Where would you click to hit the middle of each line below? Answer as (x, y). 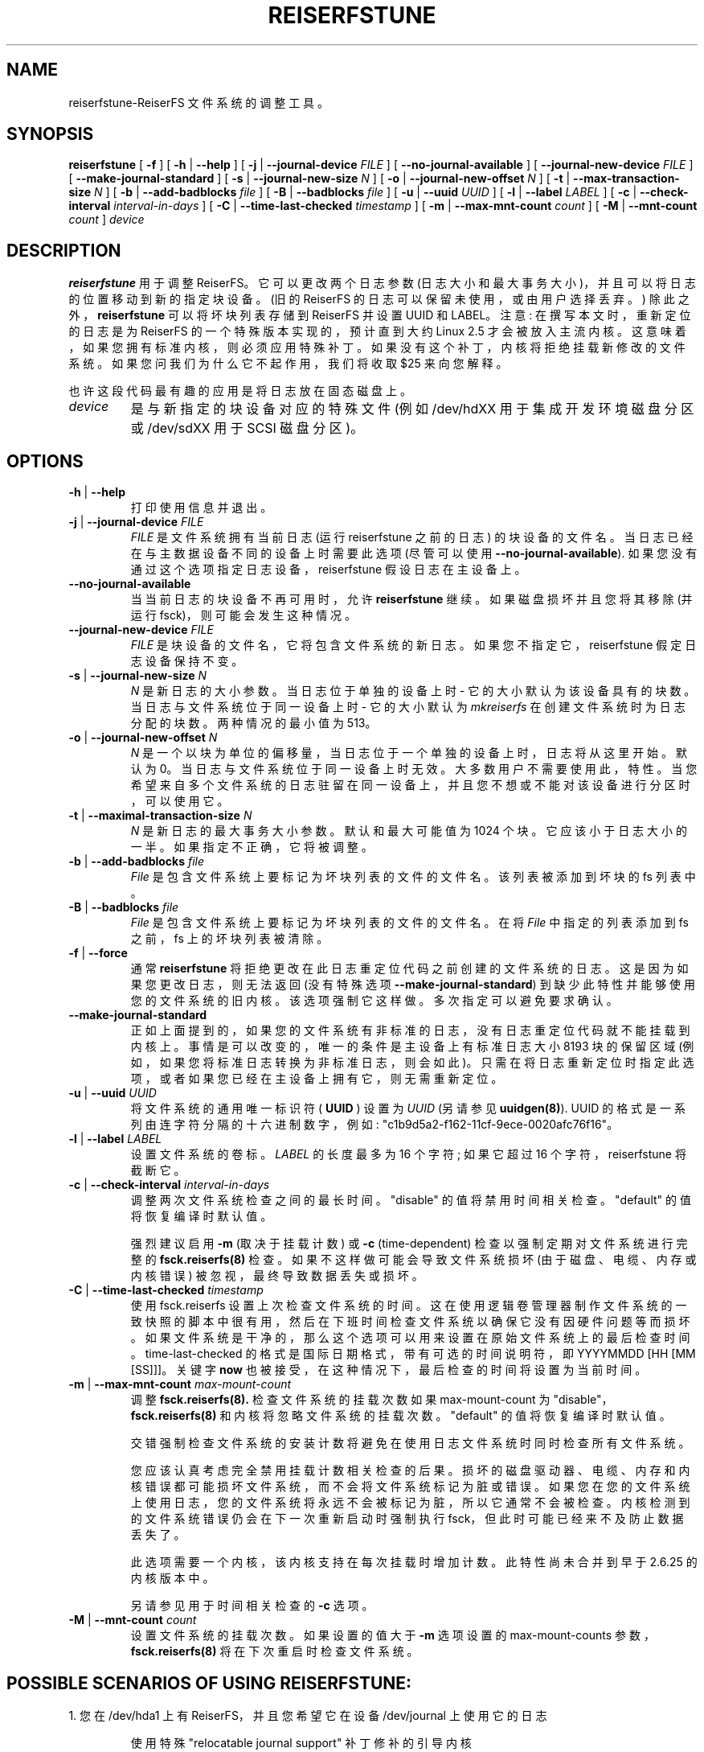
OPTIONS (45, 461)
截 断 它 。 (158, 1170)
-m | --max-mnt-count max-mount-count (180, 1384)
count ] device (106, 220)
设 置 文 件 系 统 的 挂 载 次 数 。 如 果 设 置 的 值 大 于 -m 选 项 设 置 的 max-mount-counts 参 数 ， (393, 1635)
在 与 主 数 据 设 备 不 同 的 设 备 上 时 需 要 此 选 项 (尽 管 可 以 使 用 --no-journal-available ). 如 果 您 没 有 (414, 553)
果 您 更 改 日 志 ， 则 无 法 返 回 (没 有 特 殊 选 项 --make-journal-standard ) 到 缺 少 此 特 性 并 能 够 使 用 (413, 985)
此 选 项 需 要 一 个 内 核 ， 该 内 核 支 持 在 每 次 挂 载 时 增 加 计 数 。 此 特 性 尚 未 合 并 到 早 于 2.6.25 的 (414, 1562)
